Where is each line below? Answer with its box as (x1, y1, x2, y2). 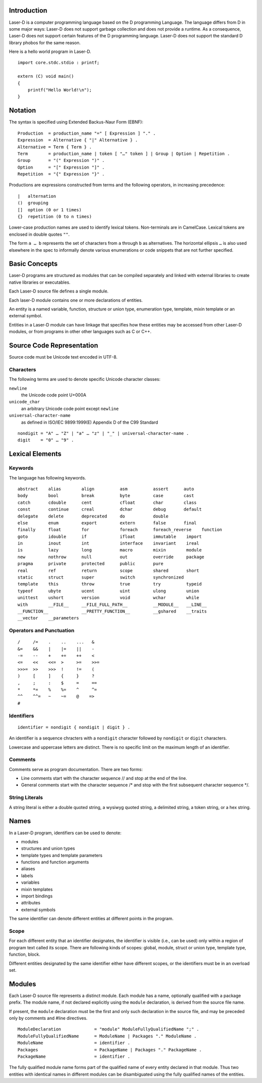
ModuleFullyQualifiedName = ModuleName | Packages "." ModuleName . (17, 1033, 197, 1039)
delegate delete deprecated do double (17, 513, 169, 519)
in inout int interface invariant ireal (17, 541, 199, 546)
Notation (9, 106, 36, 115)
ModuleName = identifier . (17, 1040, 131, 1046)
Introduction (9, 6, 48, 15)
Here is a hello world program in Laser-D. (9, 49, 92, 54)
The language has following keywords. (9, 475, 86, 481)
